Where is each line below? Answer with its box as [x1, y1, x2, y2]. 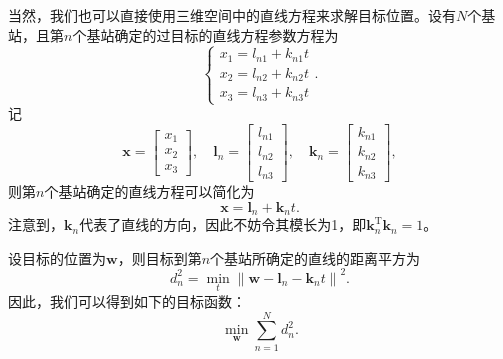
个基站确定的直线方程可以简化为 [44, 181, 255, 202]
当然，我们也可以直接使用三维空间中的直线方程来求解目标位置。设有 [8, 5, 456, 25]
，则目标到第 [117, 247, 202, 268]
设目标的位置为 [8, 247, 106, 268]
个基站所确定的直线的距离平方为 [210, 247, 421, 268]
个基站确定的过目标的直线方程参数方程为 [72, 24, 339, 45]
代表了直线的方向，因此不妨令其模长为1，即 [79, 214, 367, 235]
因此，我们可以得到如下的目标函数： [8, 290, 246, 311]
